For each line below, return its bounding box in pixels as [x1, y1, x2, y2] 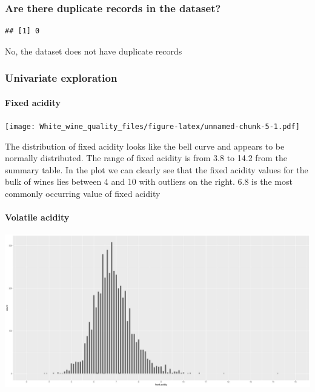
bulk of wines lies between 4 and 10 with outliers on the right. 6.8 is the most [5, 175, 293, 188]
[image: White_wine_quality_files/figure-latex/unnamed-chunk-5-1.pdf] [5, 122, 300, 131]
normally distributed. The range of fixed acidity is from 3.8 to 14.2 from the [5, 151, 287, 164]
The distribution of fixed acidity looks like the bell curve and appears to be [5, 139, 285, 152]
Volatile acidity [5, 211, 70, 224]
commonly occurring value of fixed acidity [5, 187, 161, 200]
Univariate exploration [5, 70, 118, 85]
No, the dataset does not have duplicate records [5, 44, 182, 57]
